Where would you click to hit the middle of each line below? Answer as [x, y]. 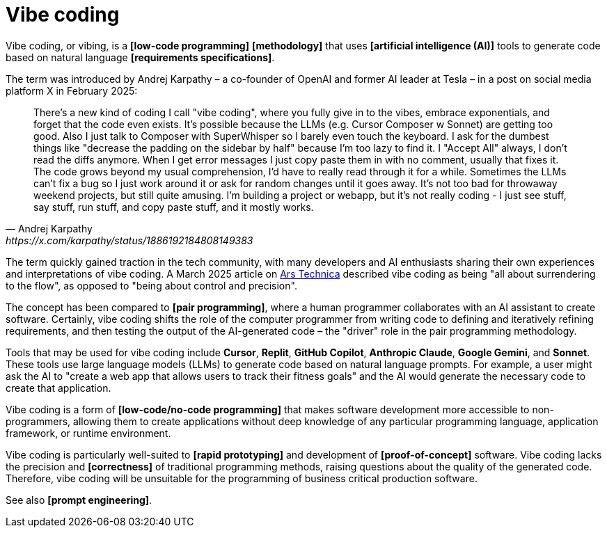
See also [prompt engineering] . [79, 500]
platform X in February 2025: [72, 90]
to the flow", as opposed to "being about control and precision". [151, 285]
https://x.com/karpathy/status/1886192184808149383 [129, 240]
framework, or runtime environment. [88, 433]
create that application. [58, 388]
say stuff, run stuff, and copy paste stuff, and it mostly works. [174, 207]
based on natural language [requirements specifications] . [140, 57]
